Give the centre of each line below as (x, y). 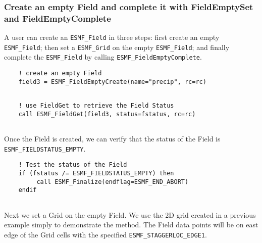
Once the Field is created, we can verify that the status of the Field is (112, 139)
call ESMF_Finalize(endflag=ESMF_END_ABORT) (113, 182)
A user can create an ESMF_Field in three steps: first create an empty (112, 37)
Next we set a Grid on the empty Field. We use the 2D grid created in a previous (130, 214)
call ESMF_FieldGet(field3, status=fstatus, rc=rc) (107, 114)
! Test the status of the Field (73, 165)
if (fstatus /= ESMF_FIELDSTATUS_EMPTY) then (96, 173)
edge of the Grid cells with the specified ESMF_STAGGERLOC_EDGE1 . (106, 234)
